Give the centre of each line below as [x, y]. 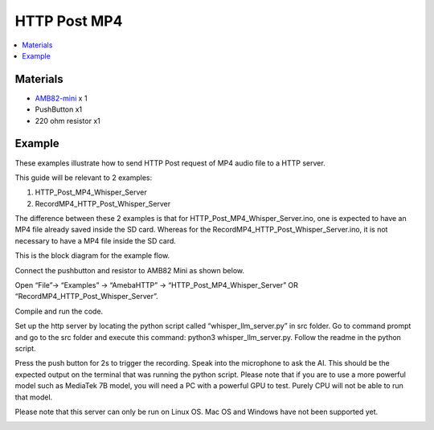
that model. [34, 397]
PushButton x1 [59, 109]
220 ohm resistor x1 [68, 121]
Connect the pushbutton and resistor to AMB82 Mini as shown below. [130, 270]
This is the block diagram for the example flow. [92, 256]
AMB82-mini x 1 [61, 98]
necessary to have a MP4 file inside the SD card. [96, 240]
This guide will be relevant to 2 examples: [84, 178]
